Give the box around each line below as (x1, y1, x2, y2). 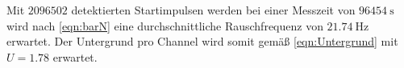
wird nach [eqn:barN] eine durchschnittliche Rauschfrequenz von (6, 17, 323, 34)
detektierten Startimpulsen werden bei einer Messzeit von (71, 2, 356, 18)
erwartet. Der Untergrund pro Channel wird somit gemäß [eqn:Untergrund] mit (6, 33, 398, 50)
